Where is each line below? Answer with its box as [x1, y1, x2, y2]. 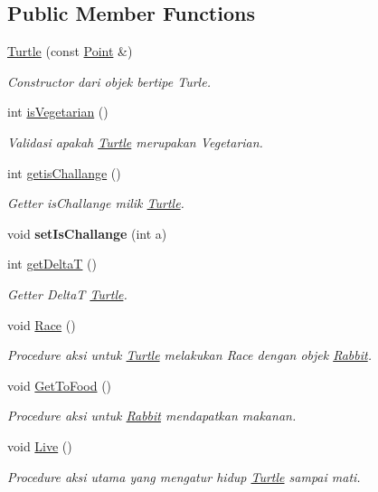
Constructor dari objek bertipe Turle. [7, 71, 211, 90]
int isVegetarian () [7, 102, 109, 121]
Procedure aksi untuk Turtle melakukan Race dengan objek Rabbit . [7, 345, 372, 364]
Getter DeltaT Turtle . [7, 284, 128, 303]
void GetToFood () [7, 375, 112, 394]
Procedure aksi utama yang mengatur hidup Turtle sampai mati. [7, 467, 361, 486]
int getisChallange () [7, 163, 121, 182]
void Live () [7, 436, 72, 455]
